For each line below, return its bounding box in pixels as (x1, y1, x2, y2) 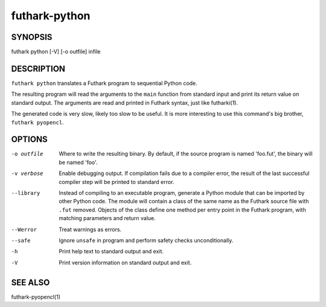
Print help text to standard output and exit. (59, 248, 164, 255)
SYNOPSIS (11, 32, 53, 42)
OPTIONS (11, 135, 48, 145)
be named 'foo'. (59, 159, 98, 166)
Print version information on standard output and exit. (59, 259, 192, 266)
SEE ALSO (11, 277, 50, 288)
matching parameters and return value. (59, 215, 156, 222)
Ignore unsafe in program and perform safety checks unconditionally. (59, 236, 234, 244)
